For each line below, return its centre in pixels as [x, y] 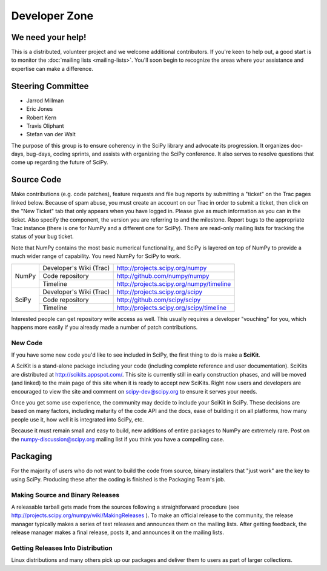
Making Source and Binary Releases [65, 495]
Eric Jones [40, 109]
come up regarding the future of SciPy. [60, 162]
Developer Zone [52, 16]
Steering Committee [50, 86]
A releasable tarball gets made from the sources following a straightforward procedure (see [125, 507]
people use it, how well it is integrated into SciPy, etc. [78, 419]
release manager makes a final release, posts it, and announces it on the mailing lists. [117, 532]
